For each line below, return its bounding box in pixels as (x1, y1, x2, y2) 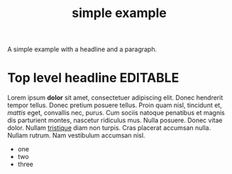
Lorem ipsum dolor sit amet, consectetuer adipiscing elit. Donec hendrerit (7, 94, 223, 102)
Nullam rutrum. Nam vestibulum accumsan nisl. (7, 131, 145, 140)
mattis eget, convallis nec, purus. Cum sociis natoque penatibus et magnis (7, 109, 225, 117)
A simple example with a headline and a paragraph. (7, 45, 158, 54)
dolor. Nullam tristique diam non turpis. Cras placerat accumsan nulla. (7, 124, 211, 132)
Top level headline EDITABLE (7, 70, 179, 86)
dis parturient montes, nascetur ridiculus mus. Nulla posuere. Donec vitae (7, 116, 223, 125)
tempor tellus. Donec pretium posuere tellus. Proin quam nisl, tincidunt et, (7, 101, 222, 109)
